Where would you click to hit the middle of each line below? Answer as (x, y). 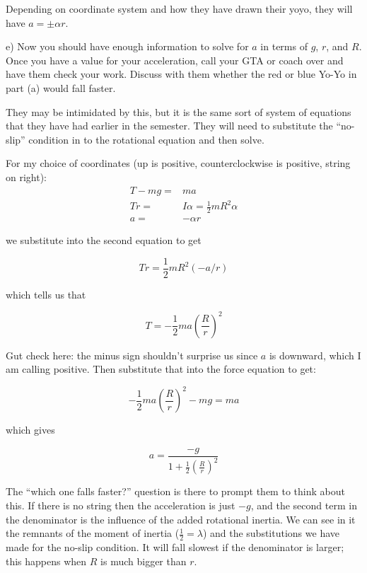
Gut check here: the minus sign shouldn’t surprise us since (132, 355)
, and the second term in (304, 505)
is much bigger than (144, 561)
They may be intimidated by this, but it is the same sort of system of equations (179, 111)
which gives (30, 430)
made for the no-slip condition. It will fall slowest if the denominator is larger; (175, 547)
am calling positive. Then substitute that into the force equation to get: (161, 369)
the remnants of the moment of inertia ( (93, 533)
